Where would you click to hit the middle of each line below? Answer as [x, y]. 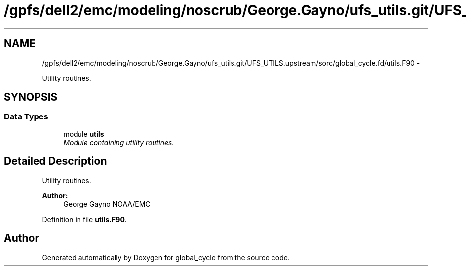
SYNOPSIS [31, 97]
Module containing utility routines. [119, 142]
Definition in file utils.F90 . [84, 219]
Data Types [26, 117]
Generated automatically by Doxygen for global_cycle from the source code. [166, 257]
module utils [84, 134]
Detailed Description [56, 161]
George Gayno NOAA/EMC [107, 204]
